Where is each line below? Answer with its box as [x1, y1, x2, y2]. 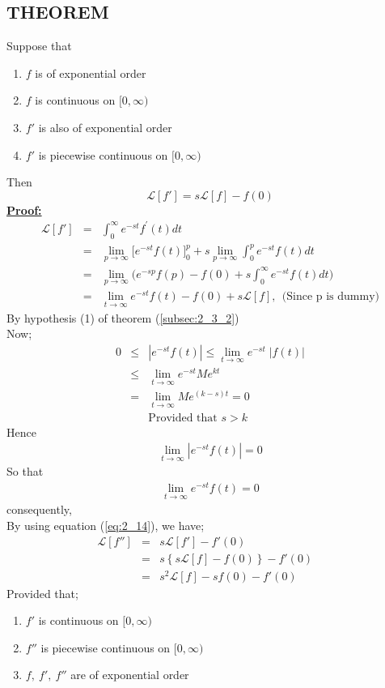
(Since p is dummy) [281, 291, 379, 303]
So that [6, 463, 44, 480]
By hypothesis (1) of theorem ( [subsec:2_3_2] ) [6, 309, 239, 326]
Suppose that [6, 37, 72, 54]
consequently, [6, 501, 72, 518]
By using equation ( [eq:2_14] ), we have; [6, 516, 205, 533]
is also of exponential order [38, 118, 172, 135]
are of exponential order [70, 666, 189, 683]
